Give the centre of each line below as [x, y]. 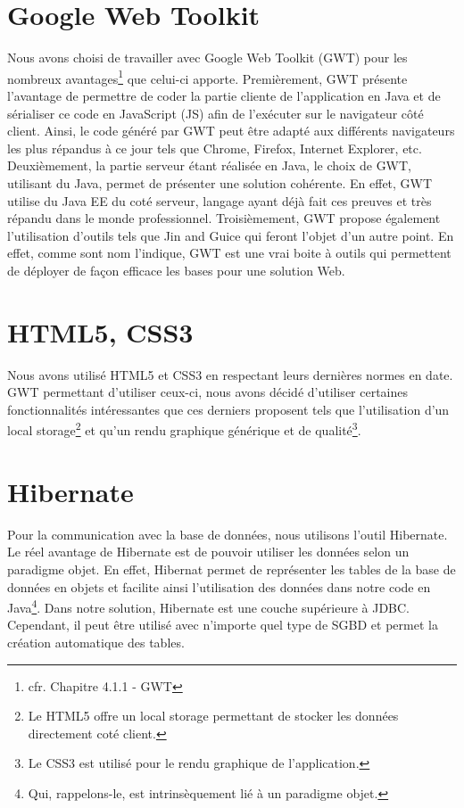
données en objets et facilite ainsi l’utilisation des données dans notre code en [219, 586]
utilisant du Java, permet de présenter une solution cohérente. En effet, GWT [220, 182]
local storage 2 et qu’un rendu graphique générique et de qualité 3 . [184, 429]
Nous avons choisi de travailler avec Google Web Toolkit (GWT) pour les [207, 58]
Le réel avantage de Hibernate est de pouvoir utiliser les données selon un [208, 552]
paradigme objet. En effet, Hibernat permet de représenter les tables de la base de [232, 569]
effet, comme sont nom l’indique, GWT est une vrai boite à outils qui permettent [229, 253]
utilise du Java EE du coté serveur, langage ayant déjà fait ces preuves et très [220, 200]
